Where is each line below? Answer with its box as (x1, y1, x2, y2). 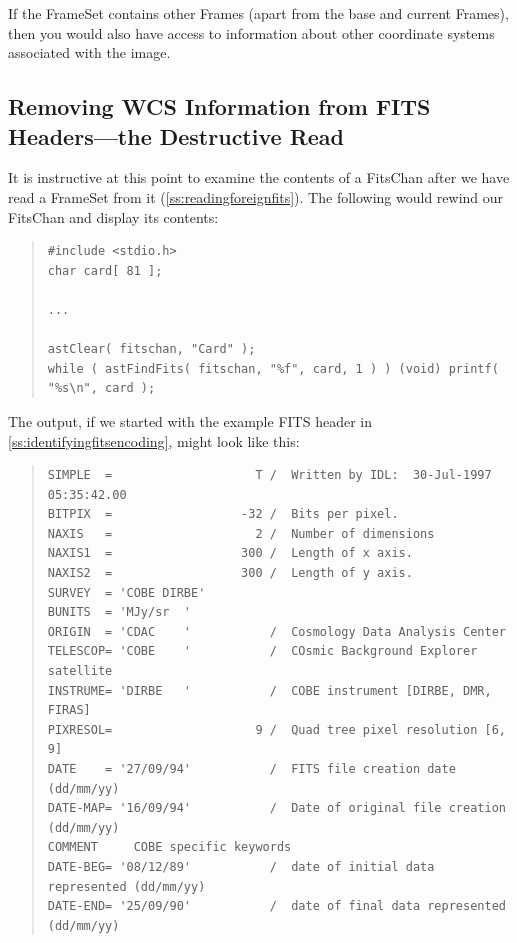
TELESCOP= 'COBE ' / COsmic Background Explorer (47, 644, 478, 659)
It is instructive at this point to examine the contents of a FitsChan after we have (8, 167, 510, 188)
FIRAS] (47, 703, 91, 718)
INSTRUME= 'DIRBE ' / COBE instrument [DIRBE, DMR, (47, 683, 492, 698)
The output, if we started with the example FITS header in (8, 410, 372, 431)
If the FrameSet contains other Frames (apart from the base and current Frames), (8, 3, 509, 23)
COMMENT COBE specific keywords (47, 840, 292, 855)
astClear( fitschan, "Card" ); (47, 342, 256, 357)
